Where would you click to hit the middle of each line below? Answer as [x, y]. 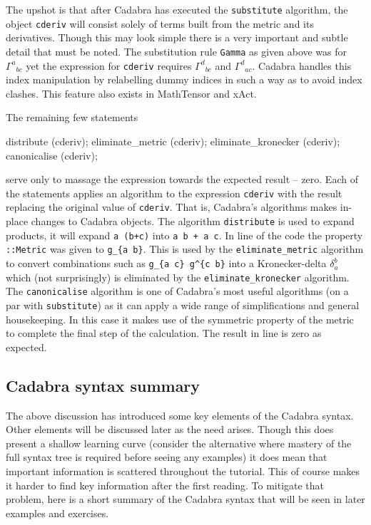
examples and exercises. [57, 513]
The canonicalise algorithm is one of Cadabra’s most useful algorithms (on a [177, 291]
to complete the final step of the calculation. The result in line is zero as [164, 333]
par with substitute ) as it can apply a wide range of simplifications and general [183, 305]
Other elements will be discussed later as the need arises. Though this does [170, 429]
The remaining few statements [72, 117]
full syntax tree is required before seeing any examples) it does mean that [167, 457]
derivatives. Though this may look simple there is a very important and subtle [177, 37]
